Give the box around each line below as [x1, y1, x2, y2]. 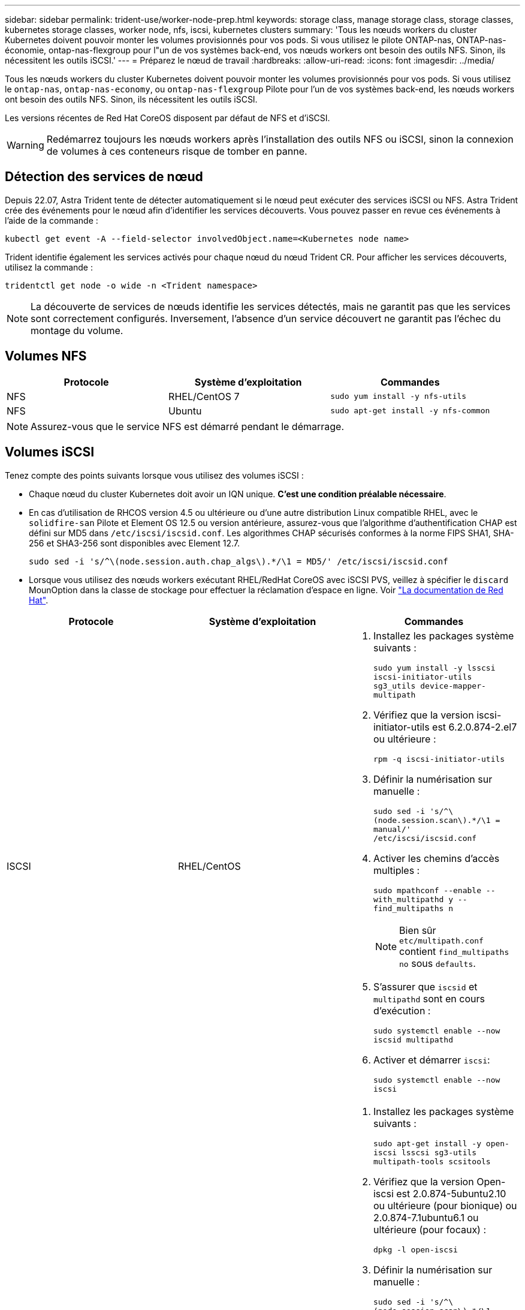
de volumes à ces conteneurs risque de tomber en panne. [46, 145, 307, 157]
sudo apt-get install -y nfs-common [330, 406, 490, 416]
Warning [7, 139, 44, 151]
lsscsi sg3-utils [401, 1147, 477, 1157]
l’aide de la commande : [5, 215, 98, 226]
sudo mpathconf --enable [373, 885, 481, 895]
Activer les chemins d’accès [373, 852, 500, 864]
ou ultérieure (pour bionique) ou [373, 1199, 517, 1212]
